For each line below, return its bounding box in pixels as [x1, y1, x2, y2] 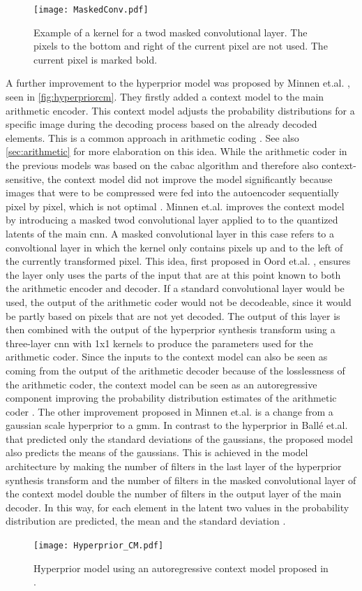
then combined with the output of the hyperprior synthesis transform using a [6, 322, 335, 337]
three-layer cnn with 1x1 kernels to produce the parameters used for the [6, 335, 313, 350]
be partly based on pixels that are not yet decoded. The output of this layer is [6, 308, 340, 323]
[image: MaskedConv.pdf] [33, 5, 149, 15]
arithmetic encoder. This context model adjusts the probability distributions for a [6, 103, 355, 117]
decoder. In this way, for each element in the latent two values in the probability [6, 499, 349, 514]
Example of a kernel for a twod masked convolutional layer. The [33, 24, 308, 39]
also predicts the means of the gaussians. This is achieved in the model [6, 445, 308, 460]
